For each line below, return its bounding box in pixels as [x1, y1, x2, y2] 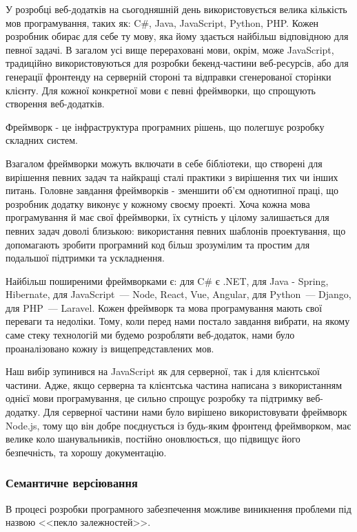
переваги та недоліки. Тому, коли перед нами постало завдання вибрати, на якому [6, 314, 350, 328]
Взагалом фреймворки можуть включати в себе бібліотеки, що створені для [6, 156, 323, 170]
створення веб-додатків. [6, 96, 105, 111]
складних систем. [6, 133, 78, 147]
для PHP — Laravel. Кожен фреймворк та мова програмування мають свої [6, 300, 323, 315]
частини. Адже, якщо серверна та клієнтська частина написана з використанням [6, 377, 342, 392]
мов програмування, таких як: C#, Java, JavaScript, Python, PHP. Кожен [6, 15, 319, 30]
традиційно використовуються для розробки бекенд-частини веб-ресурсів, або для [6, 56, 349, 70]
